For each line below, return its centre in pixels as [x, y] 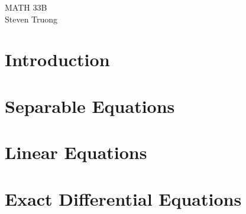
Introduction [57, 59]
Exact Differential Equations [123, 198]
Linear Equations [76, 152]
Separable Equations [90, 106]
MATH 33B [26, 7]
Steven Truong [31, 19]
